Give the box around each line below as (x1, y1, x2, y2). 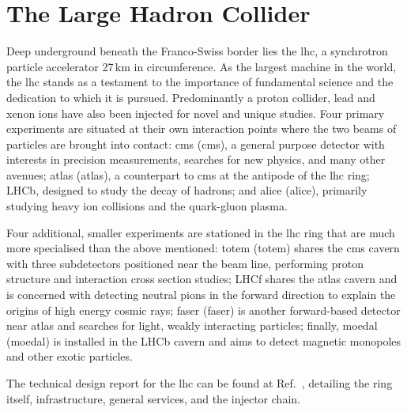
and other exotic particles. (6, 348, 133, 365)
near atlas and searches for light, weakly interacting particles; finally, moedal (6, 317, 378, 334)
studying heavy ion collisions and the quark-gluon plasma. (6, 198, 288, 214)
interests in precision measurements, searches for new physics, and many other (6, 151, 386, 168)
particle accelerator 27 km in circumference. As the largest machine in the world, (6, 58, 397, 74)
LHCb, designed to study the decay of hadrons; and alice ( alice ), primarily (6, 182, 367, 198)
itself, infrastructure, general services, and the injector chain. (6, 390, 300, 406)
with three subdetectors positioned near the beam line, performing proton (6, 255, 364, 271)
